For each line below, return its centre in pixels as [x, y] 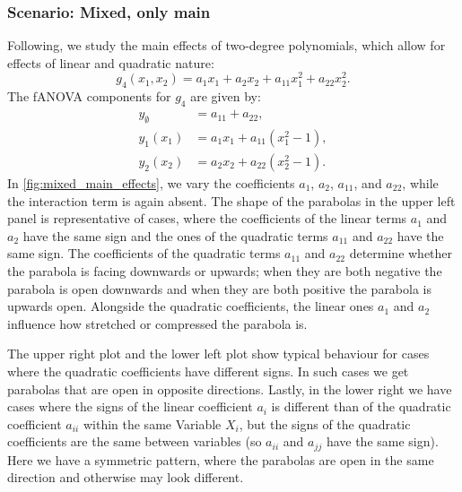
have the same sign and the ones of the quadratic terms [175, 235]
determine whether [401, 253]
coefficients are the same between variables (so [135, 441]
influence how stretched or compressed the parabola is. [157, 323]
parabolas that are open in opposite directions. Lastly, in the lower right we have [230, 388]
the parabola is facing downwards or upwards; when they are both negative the [225, 270]
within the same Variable [152, 423]
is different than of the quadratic [361, 406]
